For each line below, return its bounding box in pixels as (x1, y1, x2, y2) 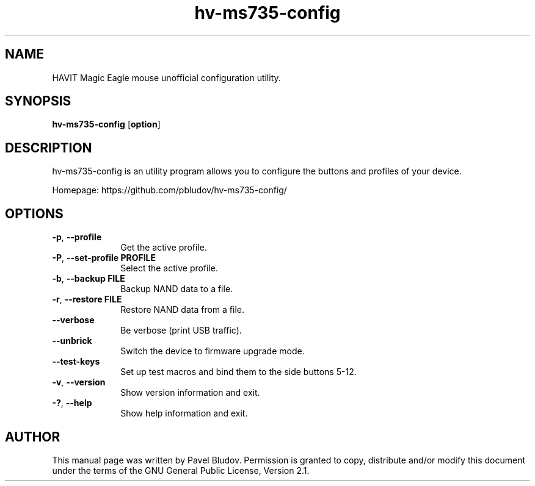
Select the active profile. (120, 263, 219, 274)
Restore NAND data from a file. (120, 304, 244, 315)
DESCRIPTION (5, 140, 92, 155)
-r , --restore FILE (52, 294, 122, 305)
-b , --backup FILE (52, 273, 125, 284)
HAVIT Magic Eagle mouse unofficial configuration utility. (52, 72, 281, 83)
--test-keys (52, 356, 100, 367)
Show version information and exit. (120, 387, 260, 398)
